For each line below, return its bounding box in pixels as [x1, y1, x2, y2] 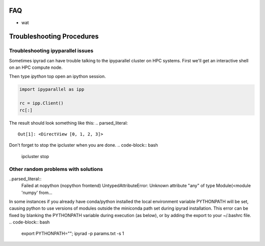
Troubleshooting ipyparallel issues [9, 47, 94, 54]
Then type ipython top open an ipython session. [9, 74, 106, 80]
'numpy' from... [21, 190, 53, 195]
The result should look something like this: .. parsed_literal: [9, 120, 128, 126]
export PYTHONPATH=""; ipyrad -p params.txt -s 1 [21, 230, 125, 236]
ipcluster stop [21, 153, 49, 159]
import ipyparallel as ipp [19, 86, 84, 92]
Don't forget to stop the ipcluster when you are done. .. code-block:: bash [9, 142, 158, 148]
